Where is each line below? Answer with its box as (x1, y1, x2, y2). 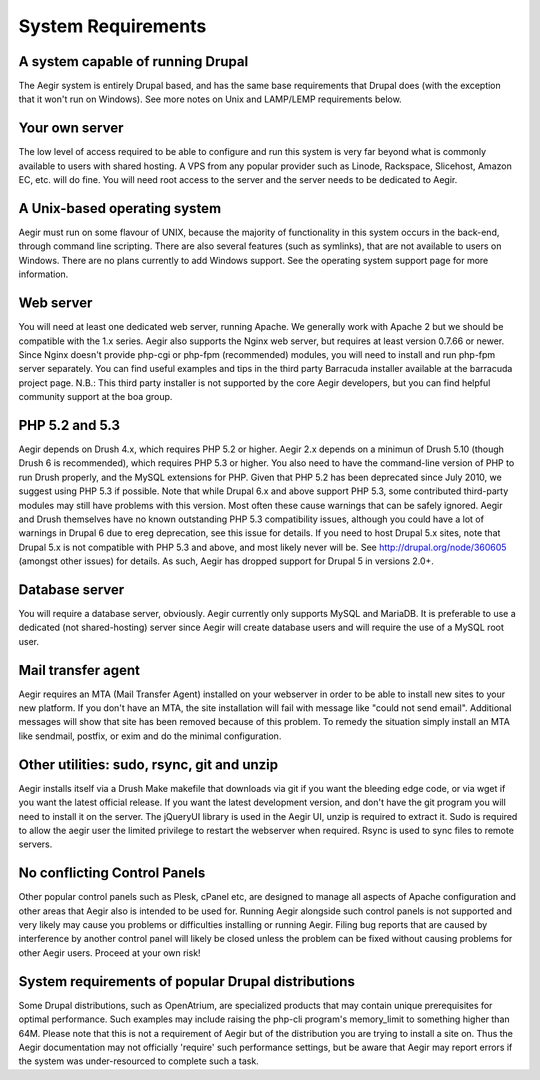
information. (18, 268, 69, 280)
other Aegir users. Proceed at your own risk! (18, 946, 201, 959)
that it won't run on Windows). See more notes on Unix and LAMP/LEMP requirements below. (18, 93, 402, 105)
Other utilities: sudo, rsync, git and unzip (18, 756, 279, 773)
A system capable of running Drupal (18, 53, 249, 70)
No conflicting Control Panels (18, 865, 206, 882)
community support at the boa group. (18, 391, 173, 403)
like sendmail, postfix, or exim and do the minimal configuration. (18, 730, 282, 742)
